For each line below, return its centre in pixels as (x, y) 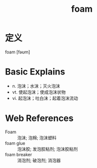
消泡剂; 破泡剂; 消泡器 (39, 160)
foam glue (15, 143)
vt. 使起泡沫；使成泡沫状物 (39, 92)
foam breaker (19, 154)
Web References (39, 118)
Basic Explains (35, 72)
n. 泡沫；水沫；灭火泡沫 (36, 86)
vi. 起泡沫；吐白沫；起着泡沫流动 (45, 98)
